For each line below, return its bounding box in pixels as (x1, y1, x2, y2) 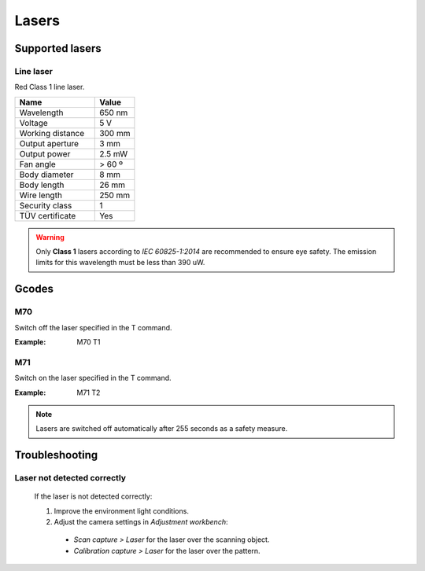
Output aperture (19, 138, 79, 149)
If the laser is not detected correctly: (34, 492, 153, 501)
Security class (19, 200, 72, 211)
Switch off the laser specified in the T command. (14, 322, 172, 332)
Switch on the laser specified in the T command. (14, 374, 172, 383)
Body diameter (19, 169, 74, 180)
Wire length (19, 190, 63, 201)
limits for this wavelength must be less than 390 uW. (35, 258, 205, 267)
